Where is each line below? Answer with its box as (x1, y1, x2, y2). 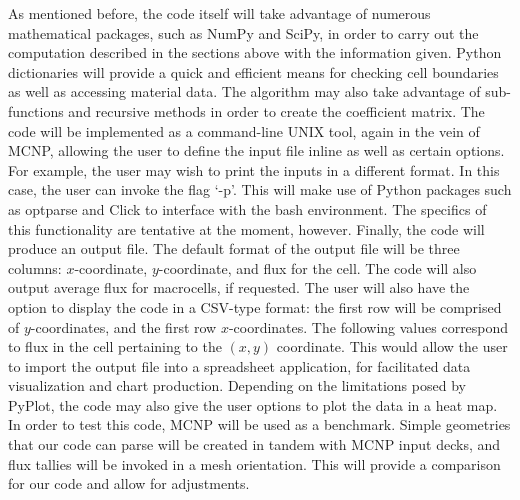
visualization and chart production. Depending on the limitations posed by (8, 375, 466, 396)
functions (8, 100, 64, 121)
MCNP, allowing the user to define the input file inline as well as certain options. (8, 140, 505, 161)
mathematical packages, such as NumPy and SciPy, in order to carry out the (8, 22, 479, 43)
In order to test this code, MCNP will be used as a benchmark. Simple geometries (8, 414, 511, 435)
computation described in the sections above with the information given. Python (8, 42, 502, 63)
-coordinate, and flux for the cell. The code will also (158, 257, 477, 278)
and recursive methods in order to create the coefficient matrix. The (68, 100, 485, 121)
